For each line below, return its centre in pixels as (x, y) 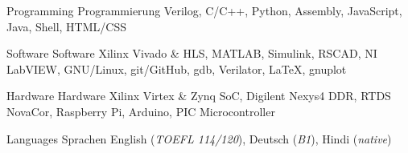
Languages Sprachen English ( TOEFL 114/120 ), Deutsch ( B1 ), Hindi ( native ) (199, 138)
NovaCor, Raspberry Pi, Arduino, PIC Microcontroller (141, 111)
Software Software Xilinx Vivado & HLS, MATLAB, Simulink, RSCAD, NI (192, 53)
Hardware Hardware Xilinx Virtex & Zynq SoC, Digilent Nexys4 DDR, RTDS (199, 96)
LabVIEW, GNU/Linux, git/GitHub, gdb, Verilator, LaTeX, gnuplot (177, 68)
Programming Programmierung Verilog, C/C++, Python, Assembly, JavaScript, (204, 10)
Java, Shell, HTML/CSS (66, 26)
